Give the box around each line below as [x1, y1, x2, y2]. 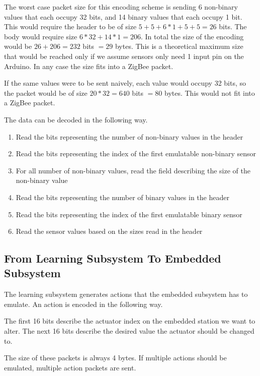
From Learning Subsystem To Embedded [4, 250, 221, 266]
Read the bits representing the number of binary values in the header [16, 192, 229, 202]
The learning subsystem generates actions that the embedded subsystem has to [4, 289, 248, 299]
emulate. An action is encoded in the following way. [4, 298, 163, 309]
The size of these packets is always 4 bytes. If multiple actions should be [4, 352, 227, 363]
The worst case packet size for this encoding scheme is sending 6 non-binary [4, 2, 238, 12]
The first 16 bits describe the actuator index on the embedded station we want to [4, 316, 255, 326]
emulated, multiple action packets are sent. [4, 362, 136, 372]
